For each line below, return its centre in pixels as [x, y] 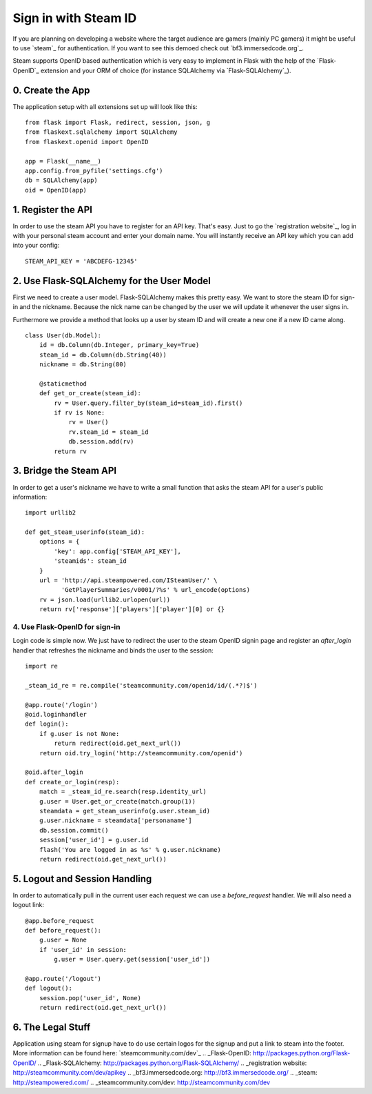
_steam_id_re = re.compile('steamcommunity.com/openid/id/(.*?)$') [141, 685]
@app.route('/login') [61, 705]
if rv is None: [80, 413]
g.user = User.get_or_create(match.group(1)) [117, 801]
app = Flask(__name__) [63, 161]
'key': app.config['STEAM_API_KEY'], [118, 551]
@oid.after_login [54, 772]
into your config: [36, 246]
